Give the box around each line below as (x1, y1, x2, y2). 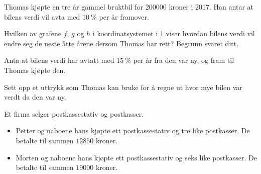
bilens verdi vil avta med (4, 11, 80, 22)
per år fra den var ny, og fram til (133, 55, 234, 65)
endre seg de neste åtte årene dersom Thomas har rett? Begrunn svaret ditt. (4, 38, 239, 48)
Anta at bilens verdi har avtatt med (4, 55, 114, 65)
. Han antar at (209, 2, 253, 12)
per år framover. (99, 11, 149, 22)
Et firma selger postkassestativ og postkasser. (4, 108, 144, 119)
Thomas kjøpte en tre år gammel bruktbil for (4, 2, 144, 12)
